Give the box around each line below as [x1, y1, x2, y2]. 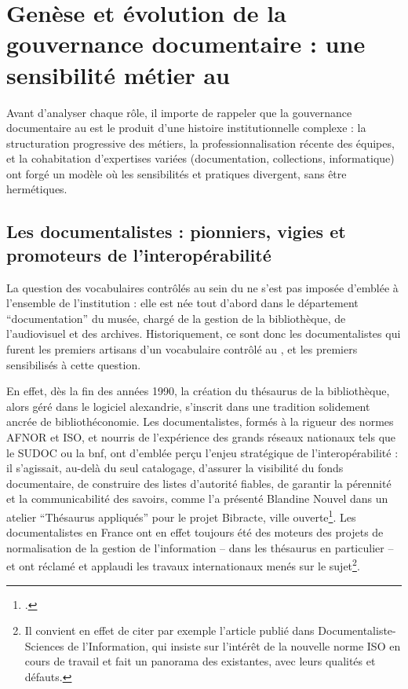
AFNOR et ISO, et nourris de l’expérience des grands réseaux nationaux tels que [6, 429, 396, 445]
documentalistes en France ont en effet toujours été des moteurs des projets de [6, 524, 384, 541]
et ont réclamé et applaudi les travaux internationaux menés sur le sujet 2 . [6, 555, 360, 574]
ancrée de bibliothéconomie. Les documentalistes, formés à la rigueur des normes [6, 413, 394, 430]
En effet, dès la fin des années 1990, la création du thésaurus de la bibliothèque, [6, 383, 390, 399]
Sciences [24, 637, 64, 654]
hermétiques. [6, 181, 67, 197]
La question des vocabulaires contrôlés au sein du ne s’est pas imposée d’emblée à [6, 279, 399, 295]
